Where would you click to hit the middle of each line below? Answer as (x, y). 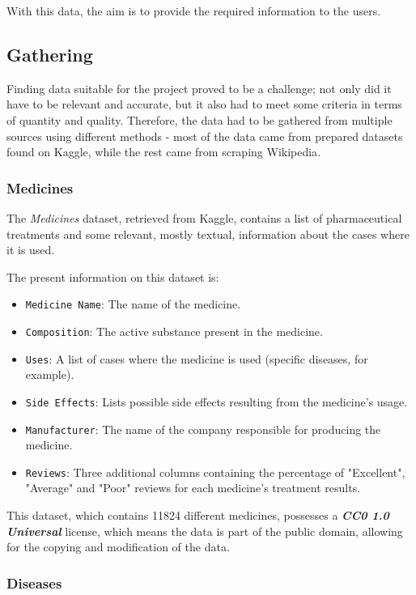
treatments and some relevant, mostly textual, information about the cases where (208, 234)
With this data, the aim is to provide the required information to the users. (194, 11)
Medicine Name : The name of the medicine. (133, 304)
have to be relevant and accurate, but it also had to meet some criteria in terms (204, 104)
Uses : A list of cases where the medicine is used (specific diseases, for (197, 358)
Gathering (50, 54)
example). (50, 374)
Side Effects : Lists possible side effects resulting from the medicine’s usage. (216, 401)
